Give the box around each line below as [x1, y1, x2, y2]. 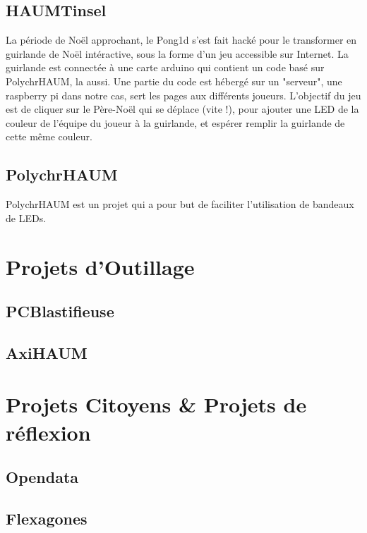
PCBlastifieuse [6, 300, 114, 322]
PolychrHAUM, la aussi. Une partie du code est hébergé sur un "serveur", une [6, 73, 342, 88]
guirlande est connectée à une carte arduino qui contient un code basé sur [6, 60, 325, 75]
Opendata [6, 466, 79, 488]
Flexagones [6, 508, 88, 529]
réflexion [6, 417, 91, 446]
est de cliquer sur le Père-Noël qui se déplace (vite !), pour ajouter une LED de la [6, 102, 359, 116]
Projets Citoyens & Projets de [6, 390, 307, 419]
